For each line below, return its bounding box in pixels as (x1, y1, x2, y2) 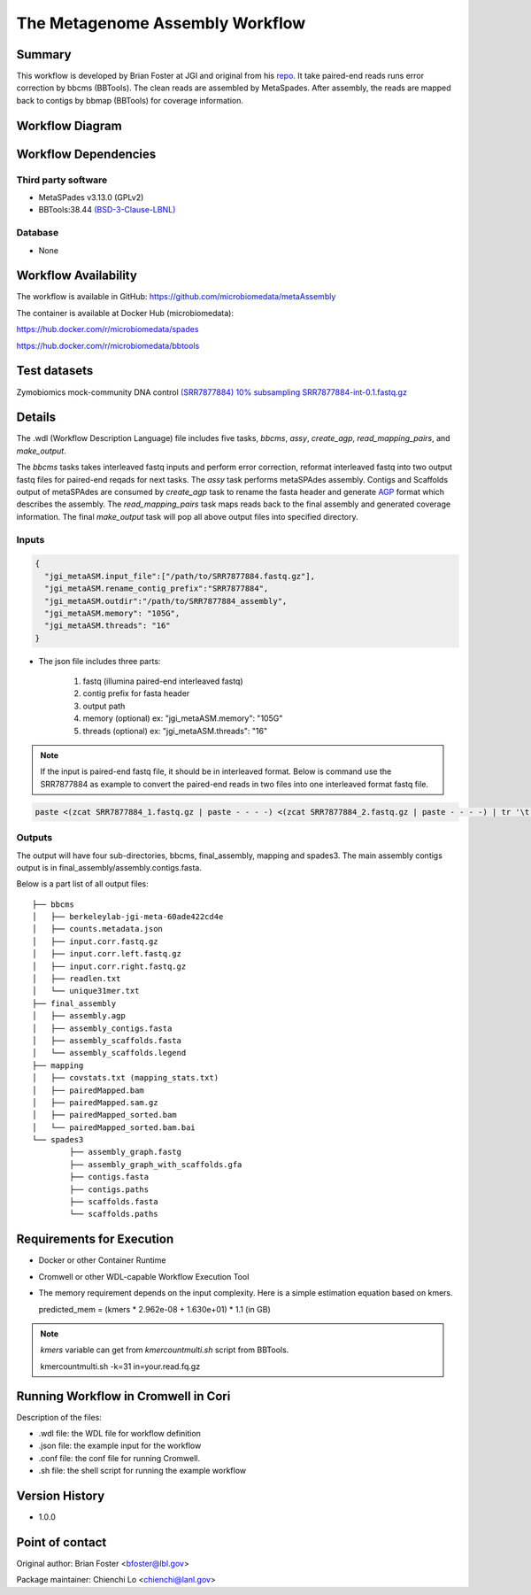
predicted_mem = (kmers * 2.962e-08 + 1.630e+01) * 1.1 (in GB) (38, 1304, 272, 1314)
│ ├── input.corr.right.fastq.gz (32, 961, 187, 972)
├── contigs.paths (69, 1184, 150, 1195)
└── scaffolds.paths (69, 1209, 158, 1219)
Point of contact (16, 1535, 107, 1550)
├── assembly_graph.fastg (69, 1147, 181, 1158)
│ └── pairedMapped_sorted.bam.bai (32, 1122, 196, 1133)
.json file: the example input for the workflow (38, 1440, 202, 1452)
